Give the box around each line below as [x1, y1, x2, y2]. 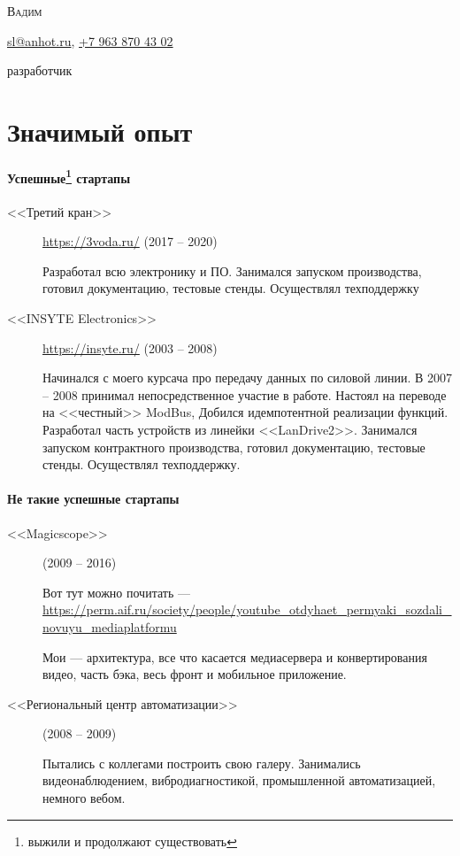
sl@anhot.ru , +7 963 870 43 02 [7, 31, 173, 50]
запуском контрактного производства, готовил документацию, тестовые [42, 437, 425, 456]
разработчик [7, 61, 73, 80]
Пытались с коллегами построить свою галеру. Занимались [42, 753, 361, 772]
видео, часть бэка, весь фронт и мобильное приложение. [42, 665, 347, 683]
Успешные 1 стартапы [7, 166, 131, 187]
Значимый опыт [7, 112, 193, 149]
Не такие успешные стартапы [7, 490, 180, 508]
